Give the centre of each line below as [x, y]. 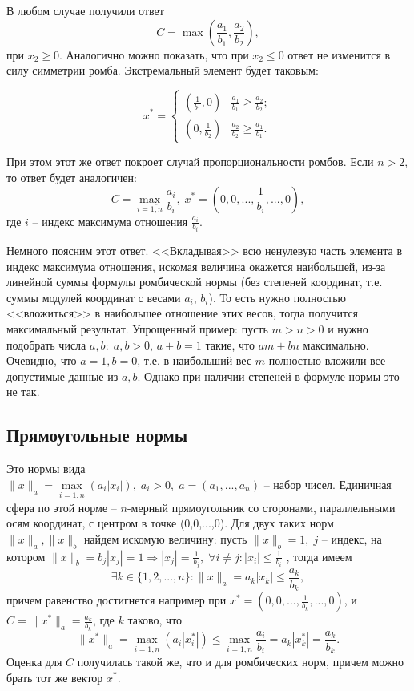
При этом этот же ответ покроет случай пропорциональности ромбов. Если [190, 162]
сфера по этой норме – [62, 507]
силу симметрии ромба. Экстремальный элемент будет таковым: [163, 70]
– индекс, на [352, 538]
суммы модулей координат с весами [94, 297]
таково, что [155, 620]
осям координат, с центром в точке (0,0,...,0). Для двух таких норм [170, 523]
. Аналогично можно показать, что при [154, 54]
